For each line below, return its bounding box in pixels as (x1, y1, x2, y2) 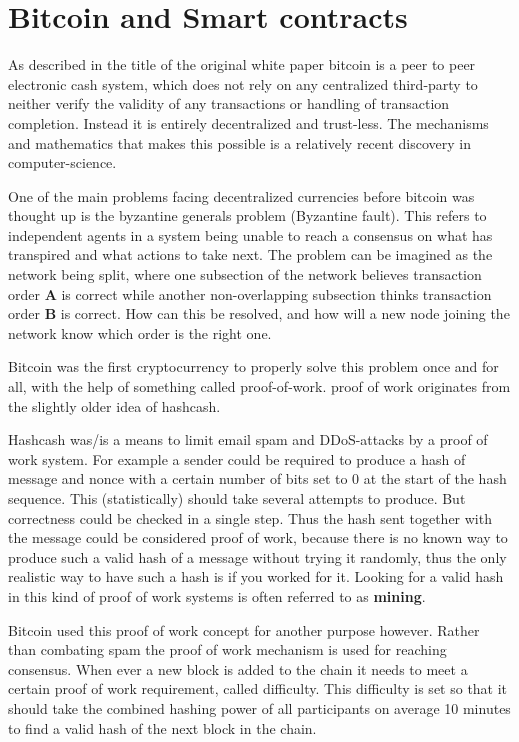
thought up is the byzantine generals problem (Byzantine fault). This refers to (8, 205, 487, 226)
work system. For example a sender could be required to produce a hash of (8, 448, 466, 469)
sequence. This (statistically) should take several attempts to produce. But (8, 488, 466, 508)
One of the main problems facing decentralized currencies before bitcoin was (8, 185, 475, 206)
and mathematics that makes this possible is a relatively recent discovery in (8, 132, 471, 153)
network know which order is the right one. (8, 322, 272, 343)
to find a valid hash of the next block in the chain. (8, 717, 317, 738)
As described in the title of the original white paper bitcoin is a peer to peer (8, 54, 476, 75)
